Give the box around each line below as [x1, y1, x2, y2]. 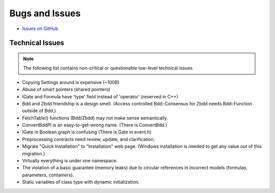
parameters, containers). [22, 172, 74, 178]
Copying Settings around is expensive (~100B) [22, 79, 120, 85]
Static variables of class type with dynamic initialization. [22, 179, 140, 185]
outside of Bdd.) [22, 107, 56, 114]
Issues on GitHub [22, 25, 59, 32]
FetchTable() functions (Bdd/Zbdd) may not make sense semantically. [22, 115, 168, 121]
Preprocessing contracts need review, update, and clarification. [22, 136, 155, 142]
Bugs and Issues [9, 8, 81, 19]
